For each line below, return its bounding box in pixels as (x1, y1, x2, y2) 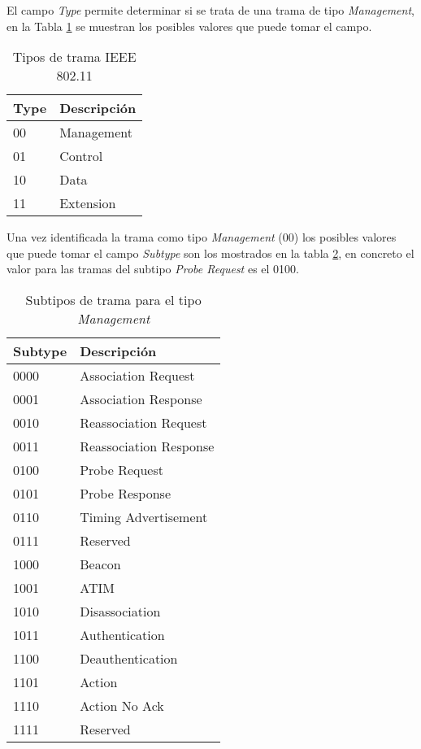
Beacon (80, 554, 121, 573)
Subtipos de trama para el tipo (25, 290, 202, 309)
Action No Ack (80, 695, 164, 715)
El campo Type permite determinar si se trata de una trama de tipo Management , (7, 2, 414, 18)
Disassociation (80, 601, 161, 621)
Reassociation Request (80, 412, 207, 432)
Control (59, 146, 103, 166)
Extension (59, 194, 116, 213)
